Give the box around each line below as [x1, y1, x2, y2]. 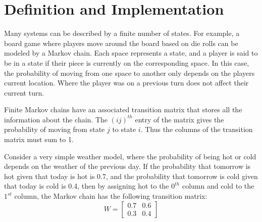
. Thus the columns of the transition [140, 124, 253, 135]
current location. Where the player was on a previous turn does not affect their [4, 77, 249, 88]
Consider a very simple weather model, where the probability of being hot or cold [4, 151, 256, 161]
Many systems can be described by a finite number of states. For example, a [4, 28, 240, 38]
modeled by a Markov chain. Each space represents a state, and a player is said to [4, 48, 258, 58]
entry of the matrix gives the [135, 114, 224, 124]
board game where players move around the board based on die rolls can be [4, 37, 238, 48]
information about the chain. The [4, 114, 108, 124]
